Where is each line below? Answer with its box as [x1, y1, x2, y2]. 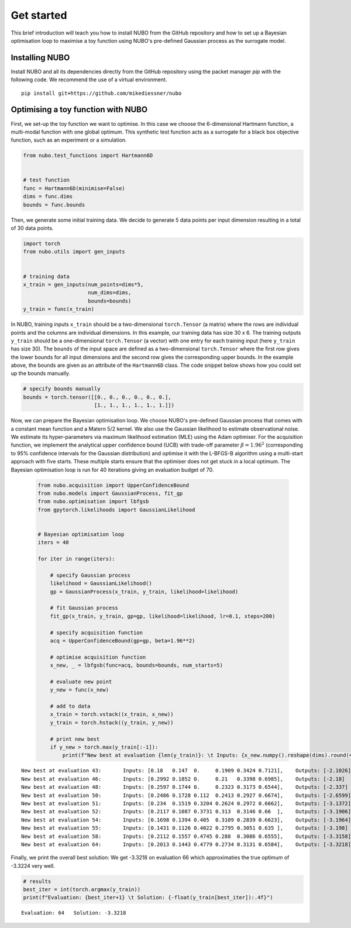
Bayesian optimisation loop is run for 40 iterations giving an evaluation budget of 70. [11, 466, 214, 473]
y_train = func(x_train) [23, 306, 95, 312]
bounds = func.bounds [23, 201, 85, 208]
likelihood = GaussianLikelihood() [50, 580, 152, 587]
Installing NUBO [11, 53, 70, 63]
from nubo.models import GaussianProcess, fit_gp [37, 490, 183, 497]
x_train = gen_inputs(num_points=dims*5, [23, 281, 144, 288]
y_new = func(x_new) [50, 686, 109, 693]
